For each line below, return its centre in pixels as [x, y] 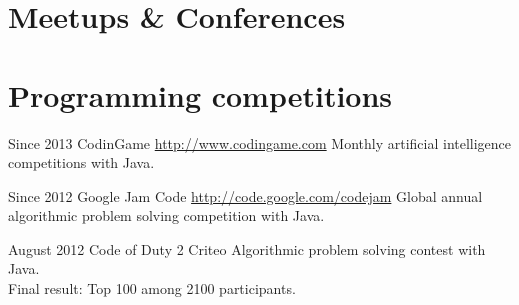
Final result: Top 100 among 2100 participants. [152, 288]
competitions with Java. [81, 162]
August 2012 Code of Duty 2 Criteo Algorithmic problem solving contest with [247, 248]
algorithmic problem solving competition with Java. [166, 215]
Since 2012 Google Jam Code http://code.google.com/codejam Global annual [245, 195]
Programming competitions [200, 94]
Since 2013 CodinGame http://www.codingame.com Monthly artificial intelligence [260, 142]
